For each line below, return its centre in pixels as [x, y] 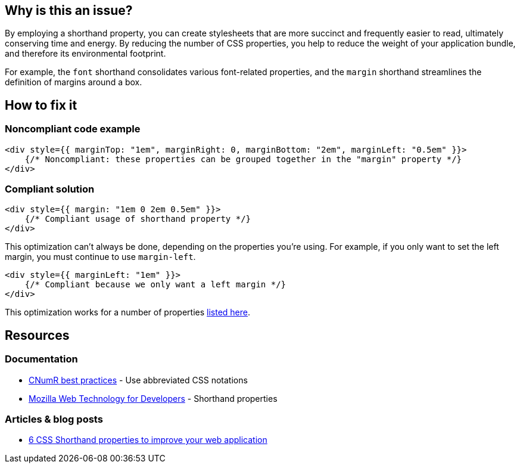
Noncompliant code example [73, 129]
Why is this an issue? [69, 10]
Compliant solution [50, 189]
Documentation [41, 359]
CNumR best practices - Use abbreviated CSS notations [138, 380]
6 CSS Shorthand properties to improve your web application [148, 440]
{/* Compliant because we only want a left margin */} [155, 285]
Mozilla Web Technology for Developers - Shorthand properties [153, 398]
